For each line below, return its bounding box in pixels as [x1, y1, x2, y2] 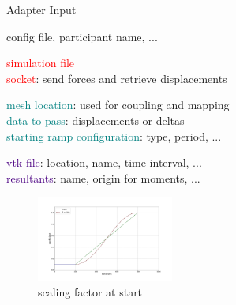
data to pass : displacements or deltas [6, 111, 185, 128]
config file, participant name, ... [6, 28, 158, 44]
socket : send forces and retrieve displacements [6, 70, 227, 86]
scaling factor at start [38, 283, 143, 299]
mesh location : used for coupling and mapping [6, 96, 230, 113]
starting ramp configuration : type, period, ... [6, 127, 222, 144]
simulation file [6, 55, 75, 71]
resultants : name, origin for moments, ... [6, 169, 200, 186]
